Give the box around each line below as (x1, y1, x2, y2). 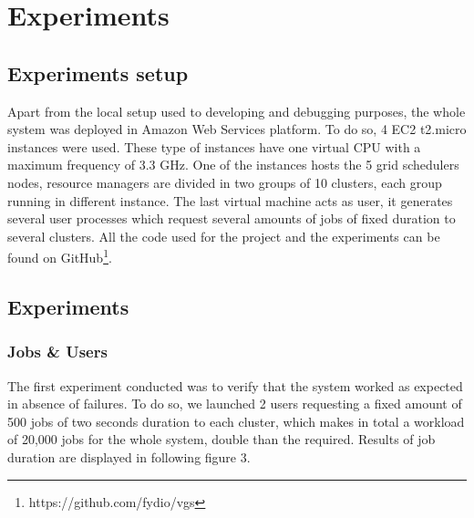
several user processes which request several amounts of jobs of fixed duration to (7, 209, 456, 228)
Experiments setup (7, 58, 189, 87)
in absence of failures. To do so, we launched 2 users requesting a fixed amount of (7, 394, 462, 413)
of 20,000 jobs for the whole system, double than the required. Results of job (7, 430, 436, 449)
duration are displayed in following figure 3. (7, 447, 251, 466)
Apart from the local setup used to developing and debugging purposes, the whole (7, 101, 466, 120)
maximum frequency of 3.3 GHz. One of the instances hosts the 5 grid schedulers (7, 155, 459, 174)
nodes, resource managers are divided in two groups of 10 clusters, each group (7, 172, 442, 192)
